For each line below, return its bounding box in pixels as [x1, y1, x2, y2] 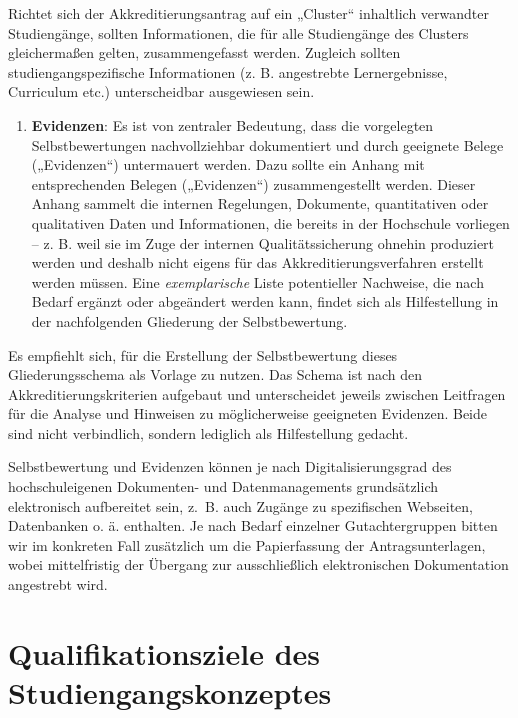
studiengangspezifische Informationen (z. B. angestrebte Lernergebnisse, [8, 61, 448, 82]
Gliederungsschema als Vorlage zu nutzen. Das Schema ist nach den [8, 364, 423, 385]
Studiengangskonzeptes [8, 672, 332, 712]
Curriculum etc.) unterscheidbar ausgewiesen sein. [8, 81, 315, 102]
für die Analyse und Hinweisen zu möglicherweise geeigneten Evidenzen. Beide [8, 403, 487, 424]
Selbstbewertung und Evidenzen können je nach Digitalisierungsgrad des [8, 456, 452, 477]
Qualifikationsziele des [8, 632, 321, 673]
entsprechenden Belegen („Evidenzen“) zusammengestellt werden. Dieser [31, 173, 476, 194]
